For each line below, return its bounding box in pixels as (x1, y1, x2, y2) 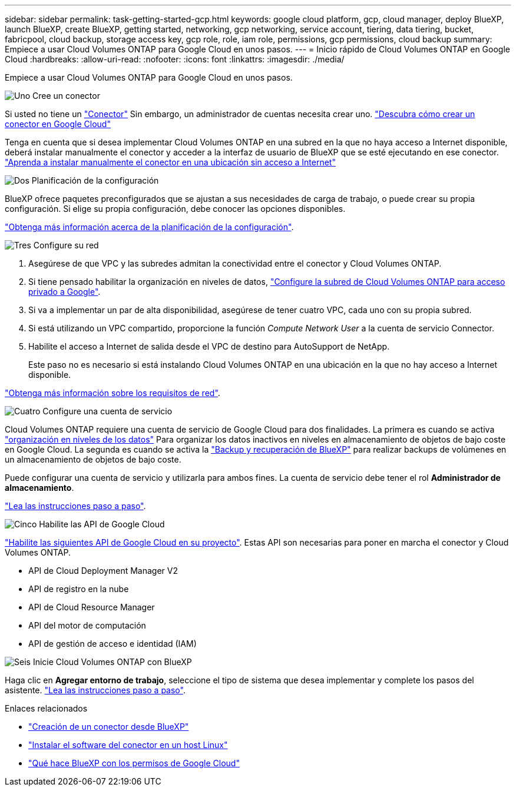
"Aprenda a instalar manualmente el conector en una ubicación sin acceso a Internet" (5, 157, 336, 167)
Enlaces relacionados (5, 703, 88, 713)
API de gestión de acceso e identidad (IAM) (28, 639, 197, 649)
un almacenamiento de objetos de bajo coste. (5, 454, 181, 464)
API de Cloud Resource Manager (28, 602, 155, 612)
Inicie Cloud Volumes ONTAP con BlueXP (32, 657, 192, 667)
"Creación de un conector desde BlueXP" (28, 722, 189, 732)
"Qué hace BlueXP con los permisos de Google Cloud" (28, 758, 240, 768)
